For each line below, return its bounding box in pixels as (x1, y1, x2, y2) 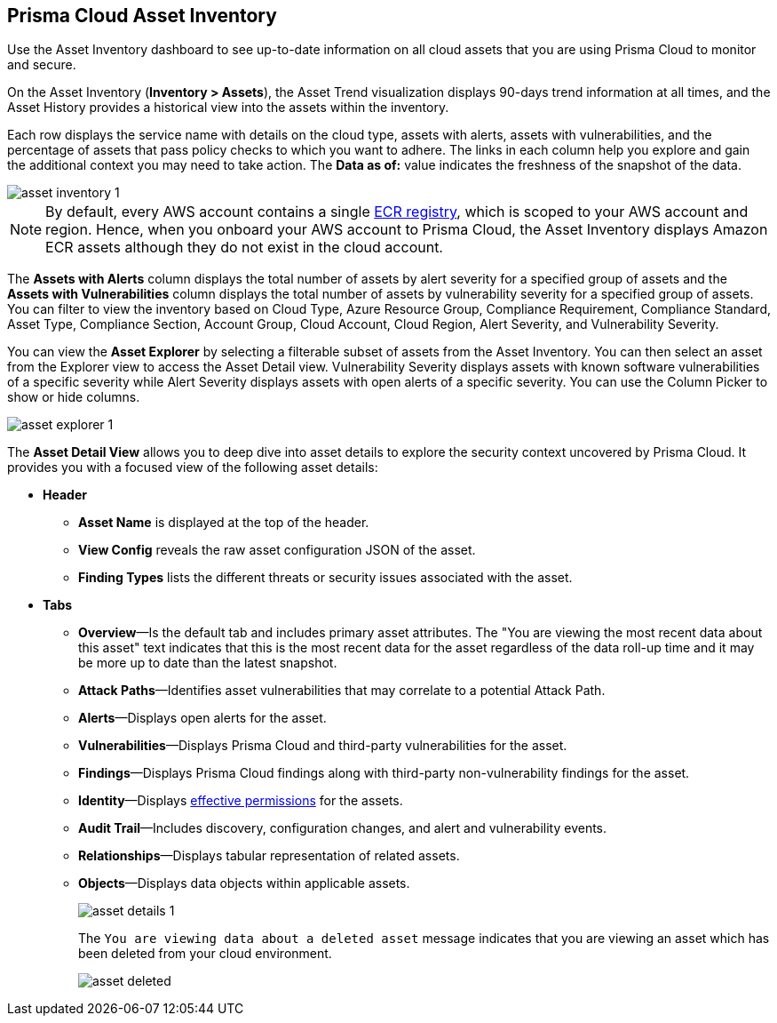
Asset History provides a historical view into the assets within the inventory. (7, 100, 449, 116)
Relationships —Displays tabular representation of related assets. (78, 848, 460, 864)
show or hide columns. (7, 389, 140, 405)
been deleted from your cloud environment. (78, 946, 332, 962)
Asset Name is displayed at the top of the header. (78, 515, 369, 531)
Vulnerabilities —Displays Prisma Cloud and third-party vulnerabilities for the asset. (78, 738, 567, 754)
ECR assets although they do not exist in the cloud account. (45, 238, 443, 257)
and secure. (7, 57, 76, 73)
